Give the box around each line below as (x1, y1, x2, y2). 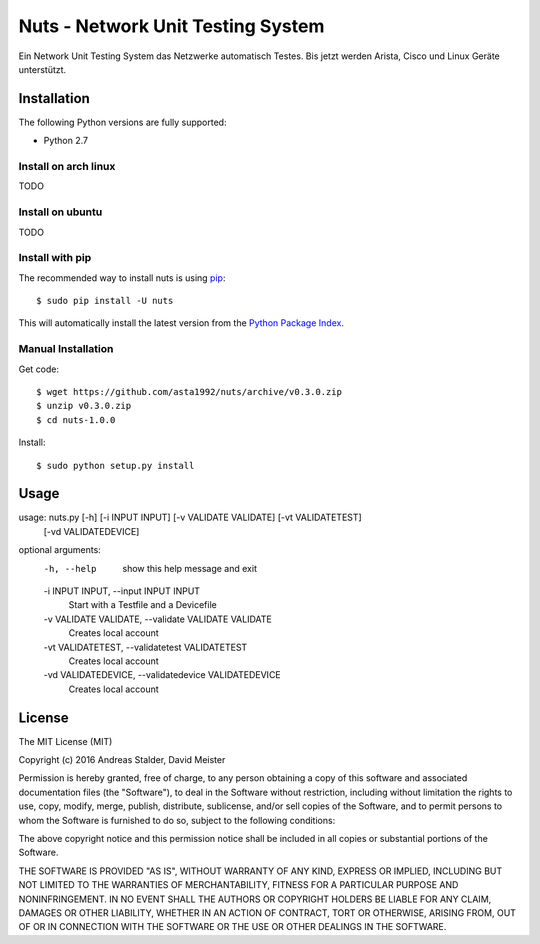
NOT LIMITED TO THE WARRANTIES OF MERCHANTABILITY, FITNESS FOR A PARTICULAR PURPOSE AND (18, 879, 459, 891)
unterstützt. (18, 63, 67, 75)
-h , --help (43, 563, 97, 574)
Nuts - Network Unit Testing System (18, 15, 325, 37)
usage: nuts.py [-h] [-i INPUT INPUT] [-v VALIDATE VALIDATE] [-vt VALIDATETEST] (18, 511, 362, 524)
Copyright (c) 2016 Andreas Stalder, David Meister (18, 754, 226, 766)
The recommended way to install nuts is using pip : (18, 271, 226, 284)
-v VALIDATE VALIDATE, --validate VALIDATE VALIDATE (43, 613, 272, 625)
